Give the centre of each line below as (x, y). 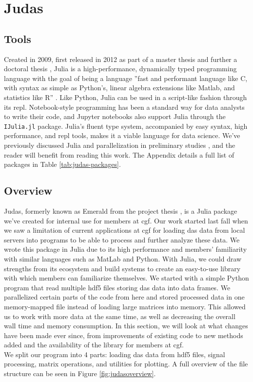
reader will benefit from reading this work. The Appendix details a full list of (119, 154)
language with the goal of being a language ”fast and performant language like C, (126, 78)
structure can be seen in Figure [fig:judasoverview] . (80, 373)
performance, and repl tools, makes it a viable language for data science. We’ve (122, 135)
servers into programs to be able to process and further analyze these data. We (122, 239)
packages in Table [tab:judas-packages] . (62, 164)
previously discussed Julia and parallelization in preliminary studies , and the (120, 145)
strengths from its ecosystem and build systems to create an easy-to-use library (122, 268)
